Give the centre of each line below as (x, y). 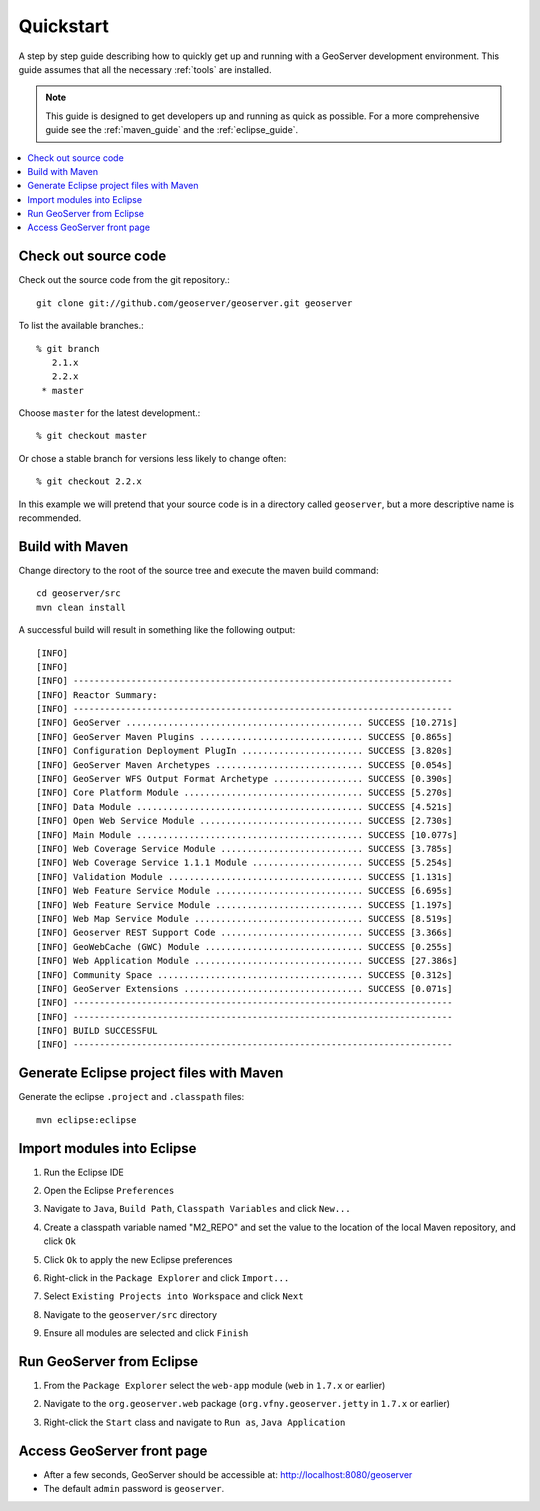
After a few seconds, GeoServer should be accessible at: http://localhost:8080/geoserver (228, 1474)
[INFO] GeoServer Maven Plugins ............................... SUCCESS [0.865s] (244, 736)
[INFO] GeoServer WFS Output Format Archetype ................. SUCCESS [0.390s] (244, 779)
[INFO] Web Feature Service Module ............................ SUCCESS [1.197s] (244, 904)
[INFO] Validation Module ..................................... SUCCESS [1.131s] (244, 876)
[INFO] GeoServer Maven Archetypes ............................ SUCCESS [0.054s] (244, 764)
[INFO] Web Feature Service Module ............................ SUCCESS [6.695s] (244, 891)
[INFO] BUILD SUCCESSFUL (97, 1031)
